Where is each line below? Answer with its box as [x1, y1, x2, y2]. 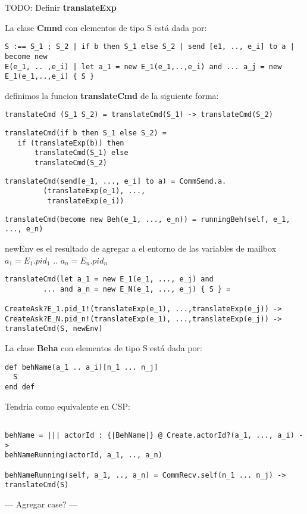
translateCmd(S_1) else [35, 148, 129, 157]
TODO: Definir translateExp [5, 1, 117, 13]
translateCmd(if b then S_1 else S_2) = [5, 129, 167, 138]
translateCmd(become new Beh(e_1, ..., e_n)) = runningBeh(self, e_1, [5, 215, 290, 224]
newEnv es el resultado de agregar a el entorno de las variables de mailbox [5, 241, 277, 254]
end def [5, 383, 35, 391]
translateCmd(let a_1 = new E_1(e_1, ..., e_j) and [5, 275, 214, 284]
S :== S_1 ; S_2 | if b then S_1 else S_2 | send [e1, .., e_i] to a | [5, 42, 295, 51]
